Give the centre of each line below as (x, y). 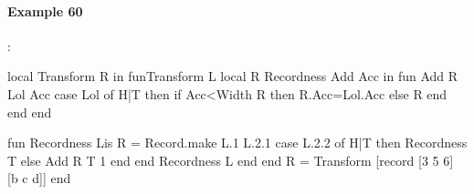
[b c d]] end (39, 178)
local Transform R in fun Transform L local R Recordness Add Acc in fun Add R (233, 76)
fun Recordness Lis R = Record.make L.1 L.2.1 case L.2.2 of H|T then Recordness (237, 143)
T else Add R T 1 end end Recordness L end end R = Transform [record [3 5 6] (231, 160)
